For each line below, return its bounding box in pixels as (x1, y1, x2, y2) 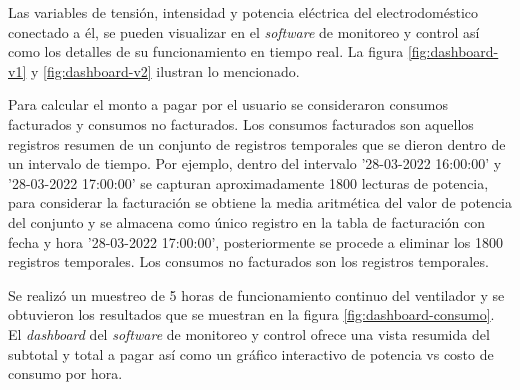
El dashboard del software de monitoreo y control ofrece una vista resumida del (8, 323, 490, 344)
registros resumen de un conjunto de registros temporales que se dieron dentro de (8, 133, 506, 154)
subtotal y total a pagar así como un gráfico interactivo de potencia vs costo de (8, 343, 494, 364)
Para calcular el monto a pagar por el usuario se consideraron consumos (8, 94, 448, 115)
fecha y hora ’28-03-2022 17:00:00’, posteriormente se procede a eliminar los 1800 (8, 231, 504, 252)
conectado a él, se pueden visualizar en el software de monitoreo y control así (8, 21, 480, 42)
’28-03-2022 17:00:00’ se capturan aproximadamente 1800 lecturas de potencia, (8, 172, 489, 193)
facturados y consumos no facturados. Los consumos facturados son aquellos (8, 113, 474, 134)
